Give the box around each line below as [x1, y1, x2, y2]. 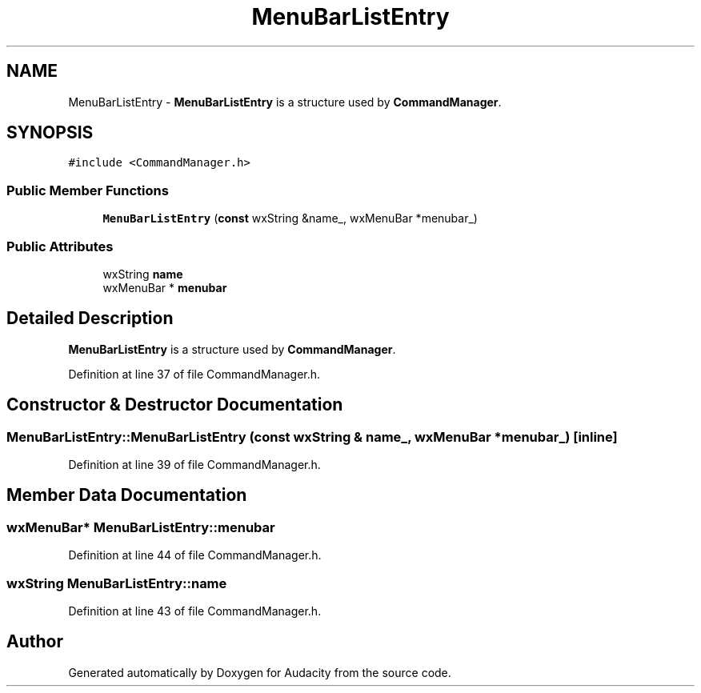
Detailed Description [6, 308, 174, 329]
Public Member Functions [6, 182, 169, 198]
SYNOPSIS [6, 122, 94, 143]
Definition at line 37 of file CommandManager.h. [68, 367, 321, 381]
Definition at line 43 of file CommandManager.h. [68, 603, 322, 618]
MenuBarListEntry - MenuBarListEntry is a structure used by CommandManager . [68, 94, 502, 109]
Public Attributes [6, 238, 114, 254]
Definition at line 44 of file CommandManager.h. [68, 548, 322, 563]
